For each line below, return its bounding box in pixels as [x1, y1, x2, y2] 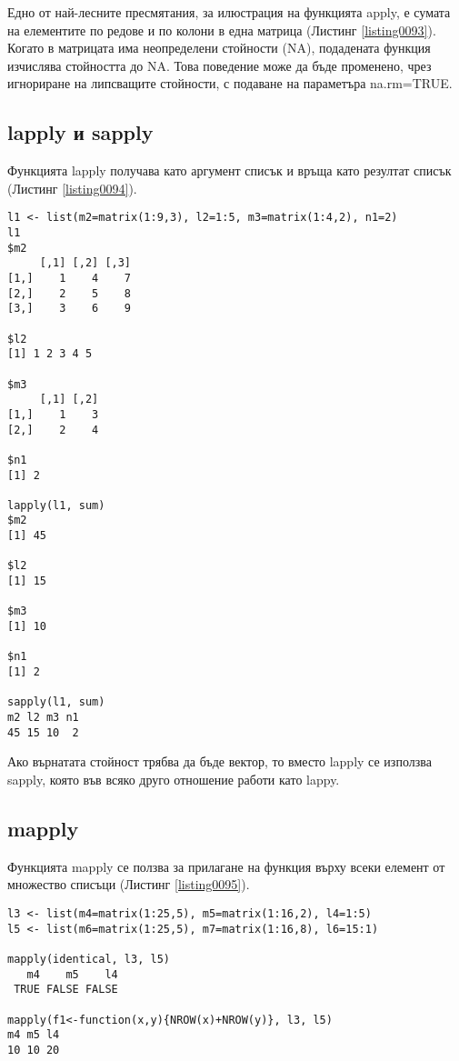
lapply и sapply [7, 118, 154, 146]
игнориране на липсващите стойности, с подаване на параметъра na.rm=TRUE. [7, 74, 453, 93]
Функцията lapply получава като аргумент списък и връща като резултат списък [7, 161, 452, 180]
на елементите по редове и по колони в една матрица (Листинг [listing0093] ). [7, 20, 436, 39]
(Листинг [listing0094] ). [7, 178, 137, 197]
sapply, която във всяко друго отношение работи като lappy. [7, 769, 340, 788]
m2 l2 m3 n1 [7, 711, 79, 725]
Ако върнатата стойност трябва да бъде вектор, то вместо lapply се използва [7, 752, 432, 771]
